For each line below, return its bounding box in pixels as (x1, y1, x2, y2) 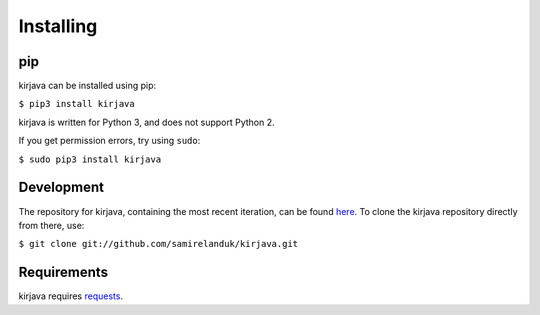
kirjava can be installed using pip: (18, 80, 157, 92)
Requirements (18, 264, 109, 281)
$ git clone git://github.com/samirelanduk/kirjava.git (18, 238, 299, 250)
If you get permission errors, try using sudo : (18, 135, 201, 147)
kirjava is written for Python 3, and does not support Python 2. (18, 116, 275, 128)
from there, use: (18, 219, 85, 231)
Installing (18, 15, 98, 37)
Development (18, 179, 105, 196)
